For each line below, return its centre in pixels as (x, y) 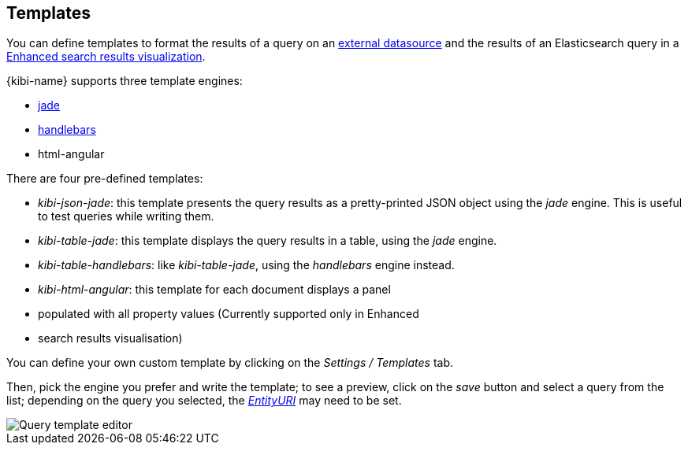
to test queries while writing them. (126, 216)
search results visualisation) (110, 338)
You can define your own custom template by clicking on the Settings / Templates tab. (230, 363)
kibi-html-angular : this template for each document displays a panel (214, 290)
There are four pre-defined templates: (105, 179)
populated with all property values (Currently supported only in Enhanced (229, 314)
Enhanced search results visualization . (106, 57)
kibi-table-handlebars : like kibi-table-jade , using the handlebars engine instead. (246, 265)
